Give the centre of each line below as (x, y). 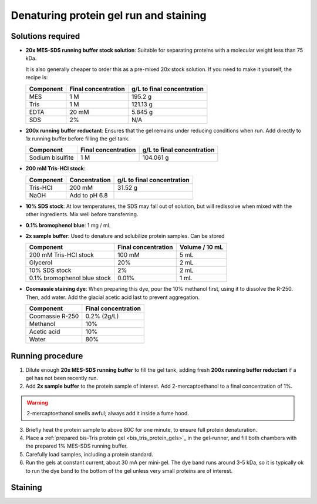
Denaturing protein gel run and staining (109, 15)
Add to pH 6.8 (89, 195)
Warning (37, 402)
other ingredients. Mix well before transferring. (82, 214)
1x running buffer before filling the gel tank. (78, 139)
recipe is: (37, 78)
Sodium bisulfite (51, 157)
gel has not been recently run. (62, 378)
